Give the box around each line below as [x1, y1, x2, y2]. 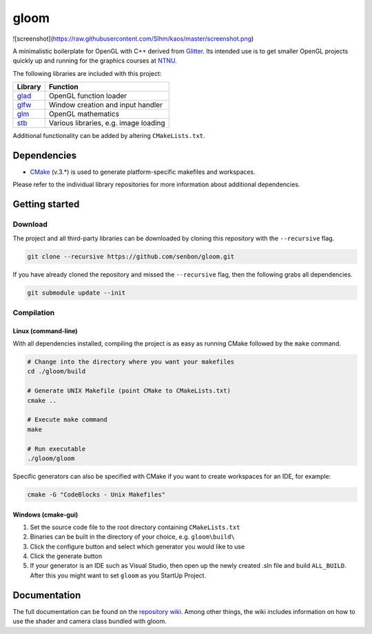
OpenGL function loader [48, 91, 127, 101]
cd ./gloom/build [27, 368, 86, 375]
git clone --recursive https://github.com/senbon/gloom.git [27, 252, 235, 260]
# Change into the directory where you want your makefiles [27, 358, 235, 366]
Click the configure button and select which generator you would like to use [30, 542, 245, 551]
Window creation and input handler [48, 100, 163, 110]
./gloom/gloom [27, 454, 75, 462]
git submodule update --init [27, 288, 126, 297]
